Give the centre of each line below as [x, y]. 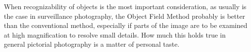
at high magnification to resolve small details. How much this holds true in [115, 34]
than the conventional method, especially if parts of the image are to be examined [126, 25]
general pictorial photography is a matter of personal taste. [92, 44]
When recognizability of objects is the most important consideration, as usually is [125, 6]
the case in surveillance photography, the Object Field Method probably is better [125, 16]
